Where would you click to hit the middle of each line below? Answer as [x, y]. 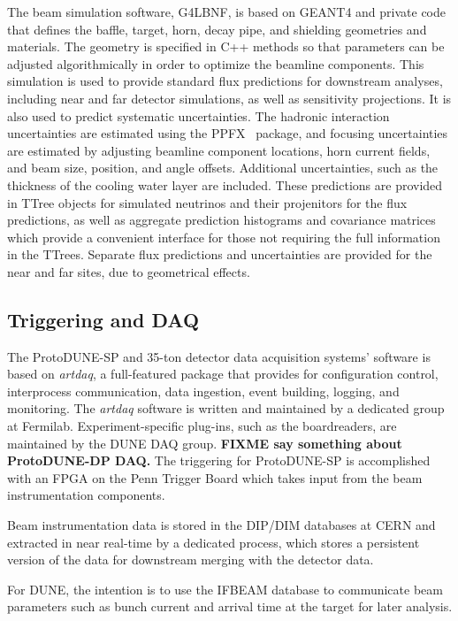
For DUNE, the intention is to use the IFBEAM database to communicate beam [225, 589]
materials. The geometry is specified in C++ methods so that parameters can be [226, 46]
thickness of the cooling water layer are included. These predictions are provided [225, 184]
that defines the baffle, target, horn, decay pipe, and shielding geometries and [217, 29]
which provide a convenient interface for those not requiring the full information [224, 237]
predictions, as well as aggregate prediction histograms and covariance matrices [221, 220]
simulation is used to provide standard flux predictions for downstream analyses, [225, 81]
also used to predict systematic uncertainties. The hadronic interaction [198, 115]
